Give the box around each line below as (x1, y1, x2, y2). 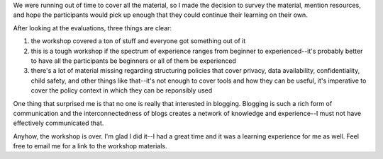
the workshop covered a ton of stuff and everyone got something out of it (30, 37, 246, 45)
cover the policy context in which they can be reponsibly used (30, 86, 213, 95)
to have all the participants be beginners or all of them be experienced (30, 57, 237, 65)
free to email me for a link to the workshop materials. (13, 142, 167, 151)
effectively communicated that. (13, 119, 104, 127)
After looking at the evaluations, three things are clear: (13, 23, 172, 32)
